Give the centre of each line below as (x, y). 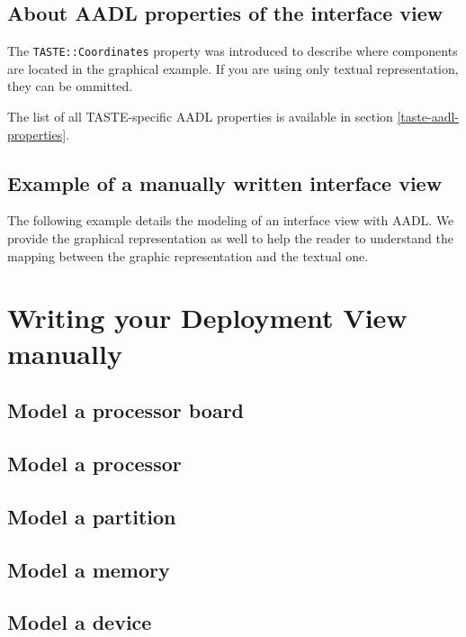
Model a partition (92, 516)
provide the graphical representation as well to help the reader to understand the (230, 238)
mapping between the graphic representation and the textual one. (188, 255)
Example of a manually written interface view (225, 182)
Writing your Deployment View (207, 318)
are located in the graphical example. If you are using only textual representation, (233, 68)
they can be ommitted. (70, 86)
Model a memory (89, 569)
